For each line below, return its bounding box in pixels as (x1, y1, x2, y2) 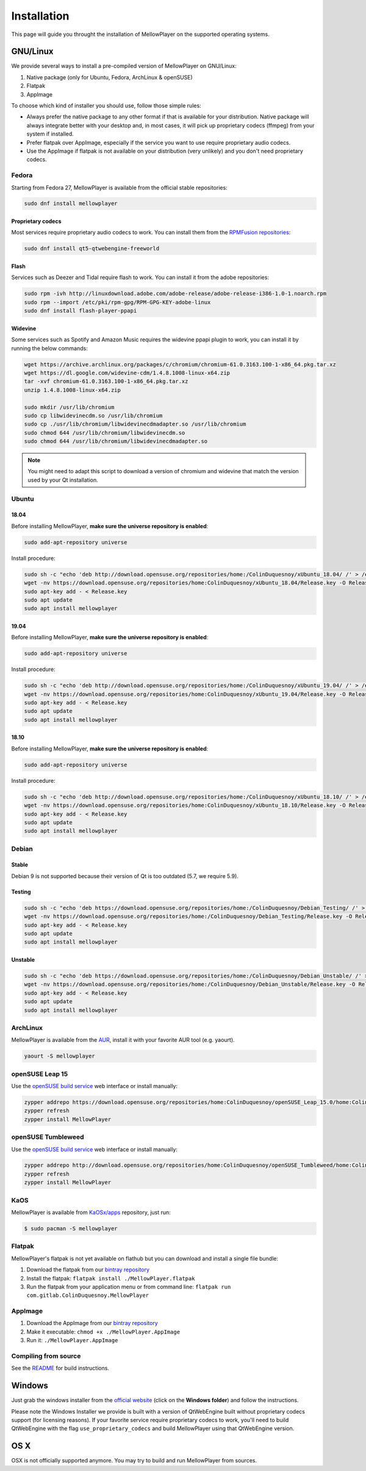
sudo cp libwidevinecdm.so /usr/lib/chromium (24, 412, 163, 419)
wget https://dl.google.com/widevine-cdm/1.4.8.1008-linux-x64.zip (24, 369, 231, 376)
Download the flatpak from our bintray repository (26, 1266, 149, 1273)
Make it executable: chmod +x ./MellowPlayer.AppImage (26, 1328, 180, 1335)
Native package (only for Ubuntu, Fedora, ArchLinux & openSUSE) (26, 73, 193, 81)
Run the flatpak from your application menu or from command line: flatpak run (26, 1283, 231, 1290)
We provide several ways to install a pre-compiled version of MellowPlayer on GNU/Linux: (11, 62, 237, 70)
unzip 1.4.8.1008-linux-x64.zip (24, 387, 121, 393)
